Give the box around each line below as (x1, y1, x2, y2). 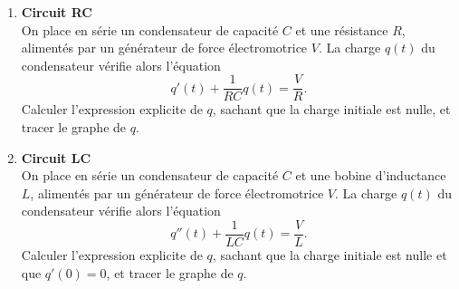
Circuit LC (21, 148, 91, 167)
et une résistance (295, 20, 388, 39)
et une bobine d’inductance (295, 166, 446, 185)
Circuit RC (21, 3, 92, 21)
